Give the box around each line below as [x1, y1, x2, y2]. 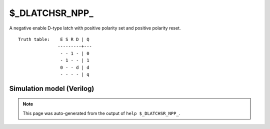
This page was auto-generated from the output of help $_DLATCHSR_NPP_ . [22, 110, 180, 116]
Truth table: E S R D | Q [18, 36, 89, 42]
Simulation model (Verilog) [9, 84, 94, 92]
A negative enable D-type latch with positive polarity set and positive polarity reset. [9, 25, 181, 31]
